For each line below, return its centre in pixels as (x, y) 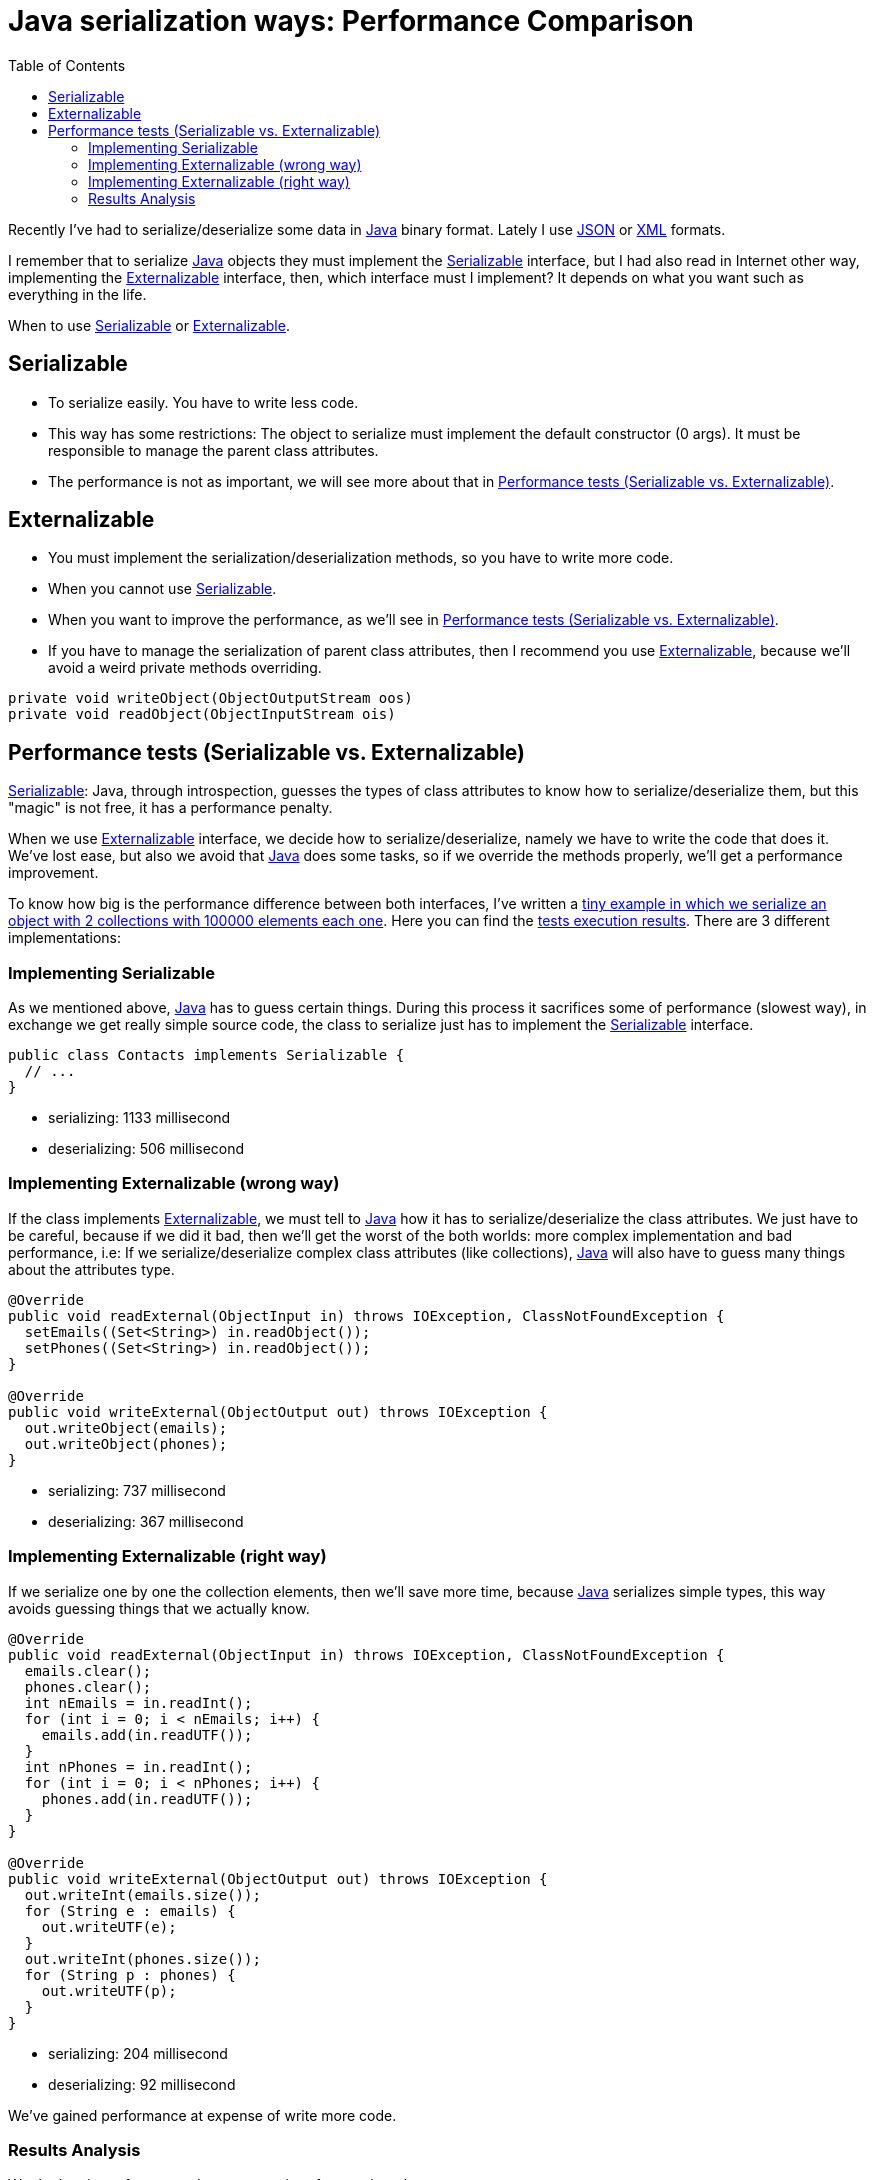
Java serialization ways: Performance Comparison (351, 21)
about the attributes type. (91, 1269)
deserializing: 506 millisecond (146, 1149)
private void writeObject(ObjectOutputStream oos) (210, 698)
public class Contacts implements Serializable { (206, 1055)
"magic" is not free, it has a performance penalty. (170, 808)
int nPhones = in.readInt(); (138, 1766)
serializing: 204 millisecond (138, 2053)
